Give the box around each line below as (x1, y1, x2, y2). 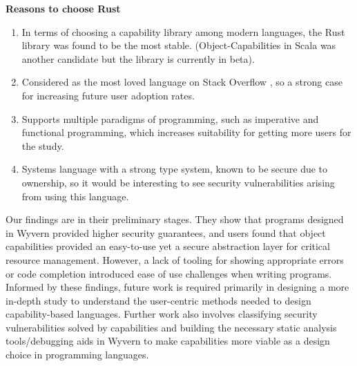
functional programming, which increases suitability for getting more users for (21, 125, 351, 139)
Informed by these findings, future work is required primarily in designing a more (6, 280, 349, 294)
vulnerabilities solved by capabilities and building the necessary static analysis (6, 320, 337, 334)
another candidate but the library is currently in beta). (21, 51, 255, 66)
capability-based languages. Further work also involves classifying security (6, 307, 318, 321)
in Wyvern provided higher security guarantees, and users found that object (6, 225, 326, 240)
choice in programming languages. (6, 347, 149, 362)
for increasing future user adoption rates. (21, 88, 195, 102)
